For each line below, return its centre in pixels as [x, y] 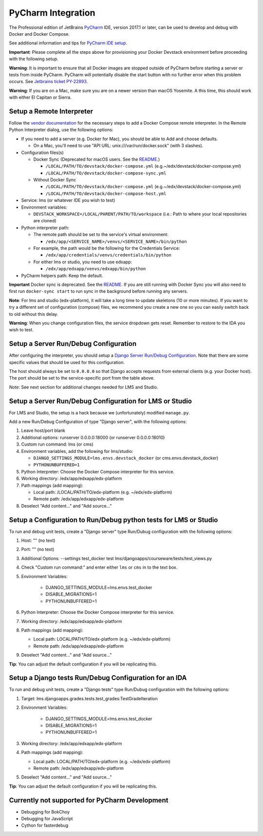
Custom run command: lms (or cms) [57, 444]
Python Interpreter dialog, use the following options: [61, 130]
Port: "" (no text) [38, 549]
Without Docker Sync [55, 180]
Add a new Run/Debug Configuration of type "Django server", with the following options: [98, 422]
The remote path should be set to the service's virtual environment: [101, 235]
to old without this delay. [34, 314]
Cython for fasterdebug [45, 825]
